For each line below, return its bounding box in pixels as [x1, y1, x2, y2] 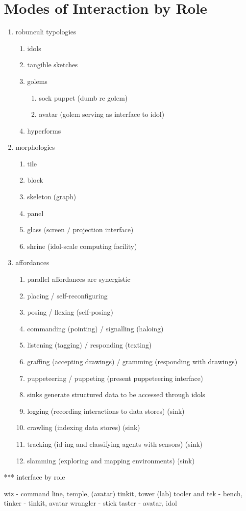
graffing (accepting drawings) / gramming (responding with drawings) [27, 356, 238, 366]
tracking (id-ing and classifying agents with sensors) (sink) [27, 438, 203, 449]
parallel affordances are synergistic [27, 274, 130, 284]
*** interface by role [4, 472, 65, 482]
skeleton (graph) [27, 191, 76, 202]
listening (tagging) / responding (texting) [27, 340, 152, 350]
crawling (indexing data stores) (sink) [27, 422, 140, 432]
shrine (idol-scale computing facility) [27, 241, 137, 251]
